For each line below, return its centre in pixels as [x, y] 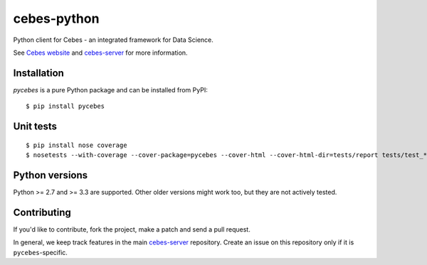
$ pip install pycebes [65, 106]
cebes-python [56, 18]
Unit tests [35, 127]
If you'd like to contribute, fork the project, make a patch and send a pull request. [132, 229]
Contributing [42, 212]
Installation [38, 73]
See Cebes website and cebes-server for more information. [100, 53]
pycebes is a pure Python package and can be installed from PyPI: [110, 90]
